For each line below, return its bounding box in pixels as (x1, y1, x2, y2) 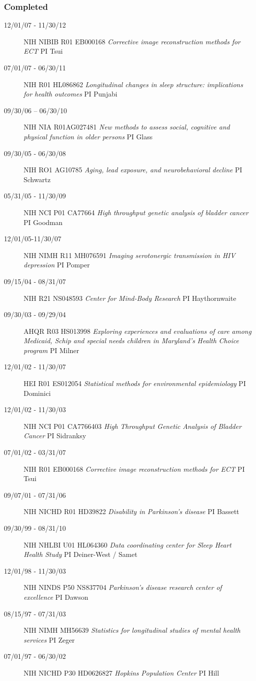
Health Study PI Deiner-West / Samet (24, 549, 138, 559)
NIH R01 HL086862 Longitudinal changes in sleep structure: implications (24, 79, 243, 89)
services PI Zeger (24, 634, 75, 645)
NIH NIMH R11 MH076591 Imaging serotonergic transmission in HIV (24, 250, 235, 260)
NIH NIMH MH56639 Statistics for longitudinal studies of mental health (24, 625, 241, 635)
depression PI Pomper (24, 259, 90, 270)
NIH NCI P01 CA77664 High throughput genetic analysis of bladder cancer (24, 207, 249, 217)
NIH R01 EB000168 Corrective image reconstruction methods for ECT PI (24, 463, 245, 474)
